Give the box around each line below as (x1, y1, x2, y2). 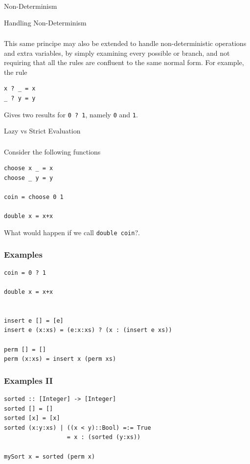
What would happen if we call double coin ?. (4, 227, 140, 237)
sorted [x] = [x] (4, 415, 60, 422)
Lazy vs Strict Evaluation (4, 126, 81, 136)
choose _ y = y (4, 175, 53, 182)
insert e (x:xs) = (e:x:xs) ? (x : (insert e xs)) (4, 327, 172, 334)
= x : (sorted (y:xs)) (67, 434, 141, 441)
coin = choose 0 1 (4, 194, 64, 201)
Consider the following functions (4, 146, 101, 156)
